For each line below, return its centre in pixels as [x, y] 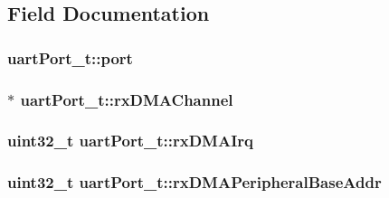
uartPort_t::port [70, 57]
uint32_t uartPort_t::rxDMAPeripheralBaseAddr [194, 182]
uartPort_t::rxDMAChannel [127, 99]
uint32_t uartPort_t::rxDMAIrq [130, 141]
